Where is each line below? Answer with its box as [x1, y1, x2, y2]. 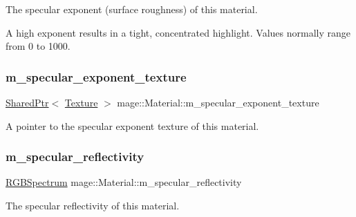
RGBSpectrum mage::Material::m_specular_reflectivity [6, 175, 242, 189]
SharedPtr [6, 95, 49, 109]
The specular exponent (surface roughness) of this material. [6, 2, 258, 16]
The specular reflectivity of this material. [6, 198, 180, 212]
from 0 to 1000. [6, 39, 71, 53]
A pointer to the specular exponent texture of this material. [6, 118, 259, 133]
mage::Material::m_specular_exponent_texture [117, 95, 319, 109]
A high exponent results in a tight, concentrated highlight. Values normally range [6, 25, 350, 39]
